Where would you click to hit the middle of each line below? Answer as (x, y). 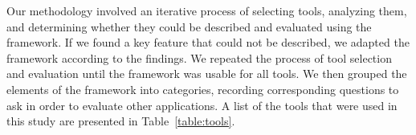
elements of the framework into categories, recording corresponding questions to (203, 89)
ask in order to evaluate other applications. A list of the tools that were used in (202, 105)
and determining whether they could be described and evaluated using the (189, 26)
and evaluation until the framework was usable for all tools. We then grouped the (207, 74)
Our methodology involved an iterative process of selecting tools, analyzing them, (207, 10)
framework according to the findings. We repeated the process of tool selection (199, 57)
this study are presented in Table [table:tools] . (121, 121)
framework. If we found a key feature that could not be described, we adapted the (208, 42)
